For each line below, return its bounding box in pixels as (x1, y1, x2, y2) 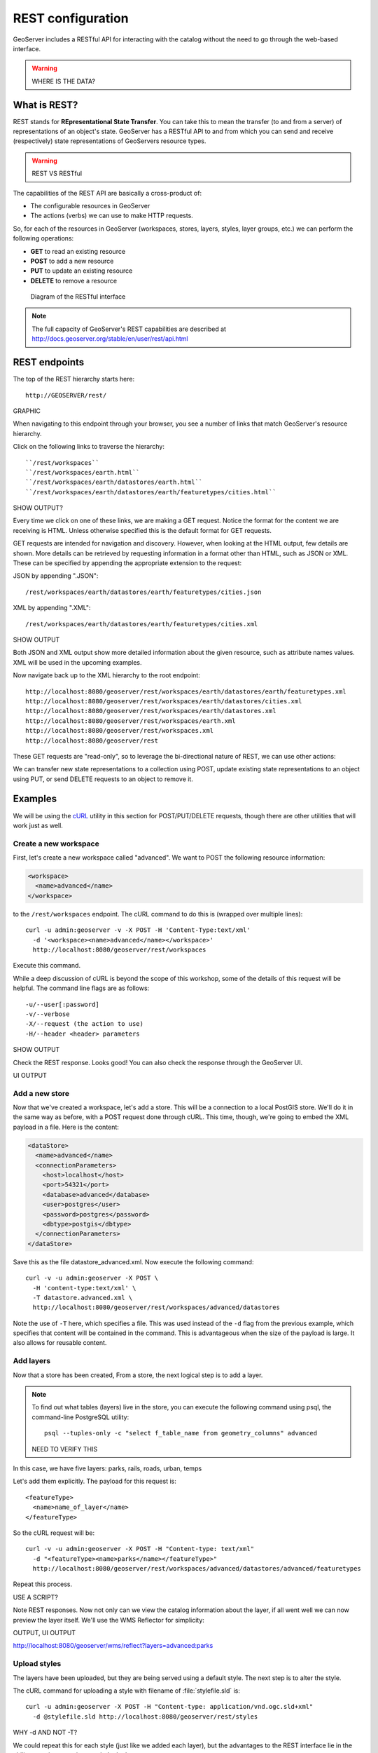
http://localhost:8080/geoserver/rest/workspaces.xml (25, 726, 213, 735)
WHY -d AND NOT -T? (13, 1728, 78, 1737)
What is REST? (13, 99, 78, 111)
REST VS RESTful (31, 169, 83, 178)
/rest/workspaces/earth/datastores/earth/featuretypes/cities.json (25, 588, 262, 596)
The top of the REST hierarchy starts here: (13, 375, 135, 384)
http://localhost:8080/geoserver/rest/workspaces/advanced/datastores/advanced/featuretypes (32, 1564, 362, 1573)
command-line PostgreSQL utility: (31, 1413, 129, 1421)
